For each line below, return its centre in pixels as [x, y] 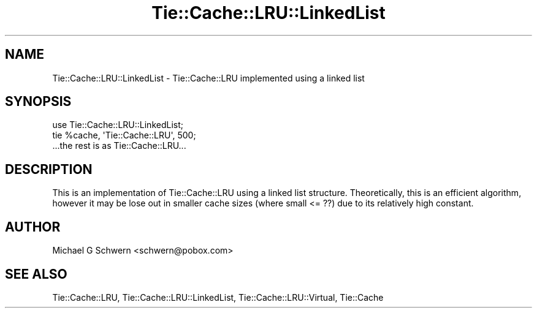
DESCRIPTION [49, 169]
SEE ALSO [36, 274]
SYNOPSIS [38, 102]
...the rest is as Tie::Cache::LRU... [119, 146]
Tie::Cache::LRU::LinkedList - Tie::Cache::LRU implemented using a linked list [208, 78]
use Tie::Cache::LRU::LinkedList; [118, 125]
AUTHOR [33, 227]
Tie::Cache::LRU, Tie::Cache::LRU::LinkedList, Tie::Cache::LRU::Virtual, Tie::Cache [218, 297]
